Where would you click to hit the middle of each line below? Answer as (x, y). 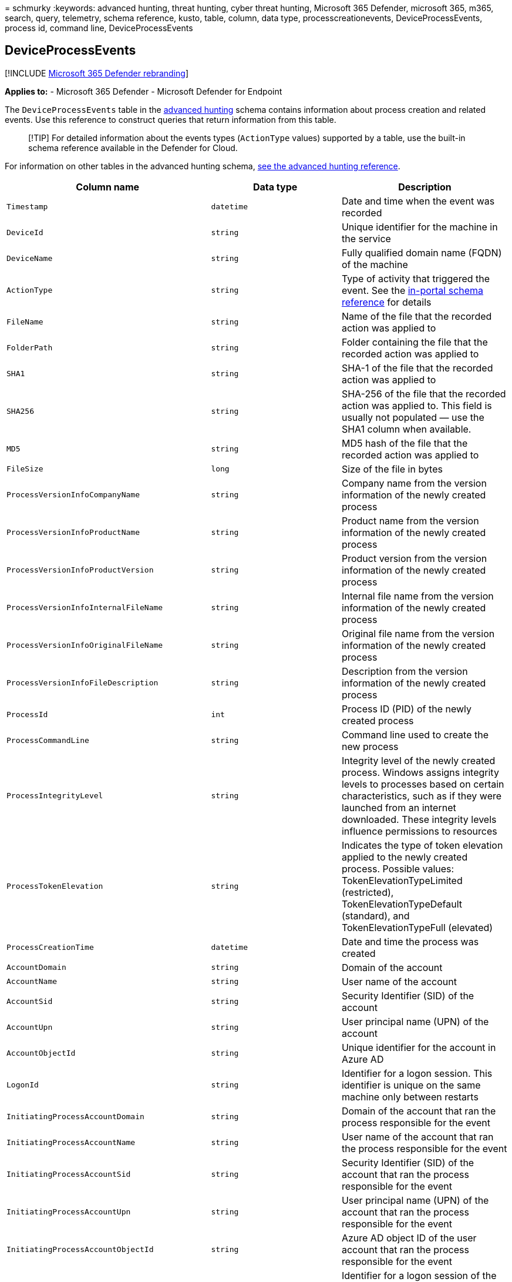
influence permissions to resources (419, 831)
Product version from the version (414, 558)
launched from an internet (399, 807)
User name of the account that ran (417, 1137)
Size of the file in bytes (392, 469)
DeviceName (30, 259)
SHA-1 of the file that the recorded (417, 368)
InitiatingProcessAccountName (71, 1143)
